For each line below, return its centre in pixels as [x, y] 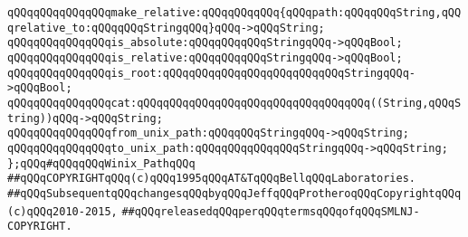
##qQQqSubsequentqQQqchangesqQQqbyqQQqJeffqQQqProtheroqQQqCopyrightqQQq [234, 193]
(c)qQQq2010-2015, [62, 211]
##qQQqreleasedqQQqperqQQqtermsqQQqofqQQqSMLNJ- [271, 211]
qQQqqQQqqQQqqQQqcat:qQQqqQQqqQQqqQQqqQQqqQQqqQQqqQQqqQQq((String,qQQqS [234, 103]
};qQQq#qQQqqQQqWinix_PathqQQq [101, 163]
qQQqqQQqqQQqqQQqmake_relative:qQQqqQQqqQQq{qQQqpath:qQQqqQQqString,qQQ [234, 13]
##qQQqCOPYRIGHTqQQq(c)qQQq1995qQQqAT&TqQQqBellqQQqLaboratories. [212, 179]
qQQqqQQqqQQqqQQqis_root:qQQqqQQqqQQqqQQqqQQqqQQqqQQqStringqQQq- [212, 73]
